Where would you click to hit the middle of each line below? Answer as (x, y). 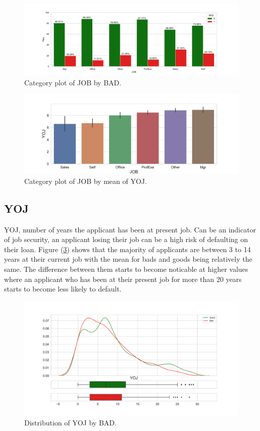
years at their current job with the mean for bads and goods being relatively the (128, 259)
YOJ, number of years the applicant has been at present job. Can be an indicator (130, 229)
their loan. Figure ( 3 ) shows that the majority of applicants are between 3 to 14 (127, 249)
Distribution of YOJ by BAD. (70, 422)
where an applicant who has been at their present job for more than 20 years (123, 279)
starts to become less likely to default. (63, 289)
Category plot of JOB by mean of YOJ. (86, 181)
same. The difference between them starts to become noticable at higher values (126, 269)
